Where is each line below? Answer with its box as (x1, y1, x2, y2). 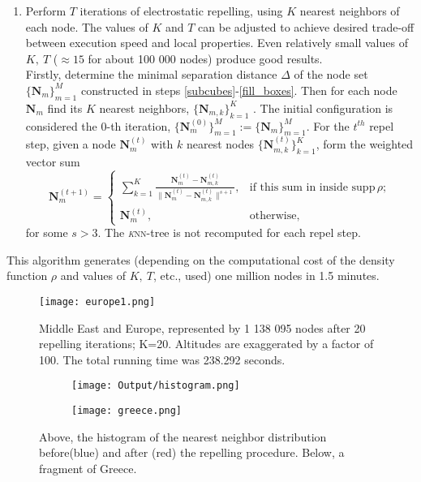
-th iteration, (106, 117, 171, 134)
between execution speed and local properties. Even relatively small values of (25, 34, 408, 51)
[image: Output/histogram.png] (71, 380, 240, 392)
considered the (25, 117, 97, 134)
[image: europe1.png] (39, 295, 156, 308)
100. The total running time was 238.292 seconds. (39, 351, 286, 368)
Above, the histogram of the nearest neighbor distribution (39, 428, 327, 445)
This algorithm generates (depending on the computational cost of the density (6, 251, 395, 268)
